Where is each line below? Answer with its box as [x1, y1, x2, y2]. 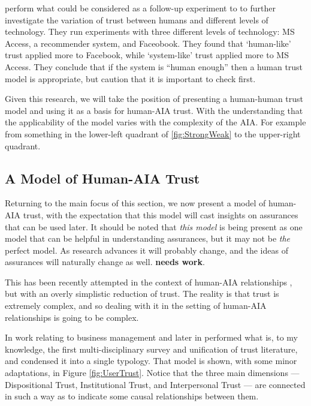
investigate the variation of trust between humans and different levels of [5, 13, 268, 26]
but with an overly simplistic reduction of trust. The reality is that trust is [5, 287, 279, 300]
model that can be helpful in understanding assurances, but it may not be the [5, 232, 291, 245]
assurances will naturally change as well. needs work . [5, 255, 205, 268]
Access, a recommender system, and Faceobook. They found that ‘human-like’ [5, 37, 291, 49]
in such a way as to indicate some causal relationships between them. [5, 390, 259, 402]
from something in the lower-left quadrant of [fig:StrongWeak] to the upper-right [5, 127, 301, 140]
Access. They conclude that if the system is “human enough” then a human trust [5, 60, 303, 73]
